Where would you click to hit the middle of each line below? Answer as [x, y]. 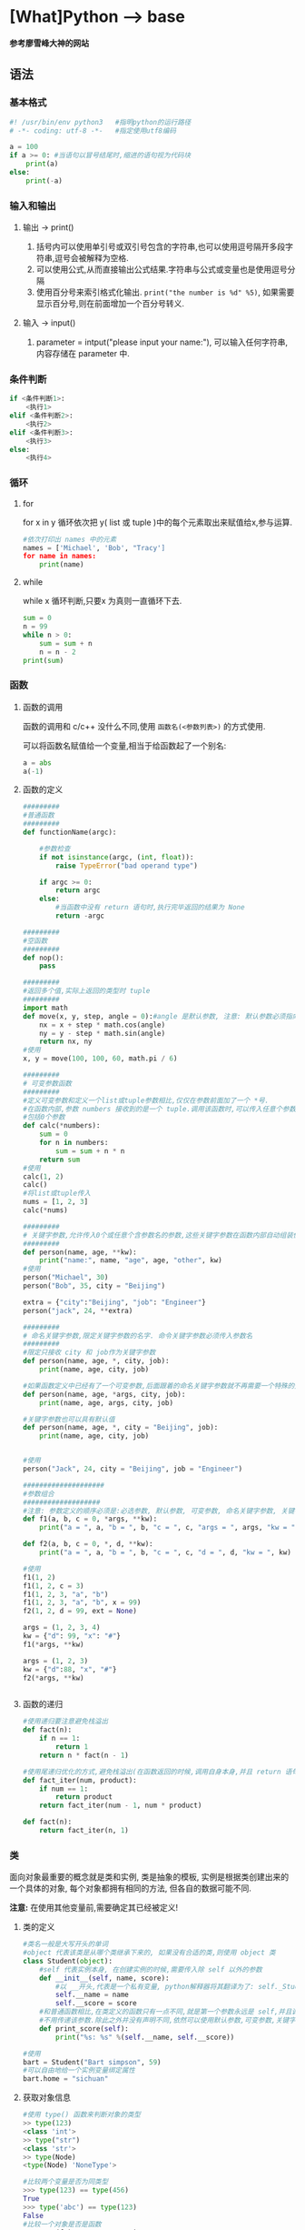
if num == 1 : [64, 1789]
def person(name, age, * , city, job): [96, 1361]
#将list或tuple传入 [56, 1193]
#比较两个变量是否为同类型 [65, 2182]
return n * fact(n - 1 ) [84, 1755]
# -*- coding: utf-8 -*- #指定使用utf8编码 [93, 131]
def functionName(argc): [69, 833]
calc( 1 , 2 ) [43, 1176]
